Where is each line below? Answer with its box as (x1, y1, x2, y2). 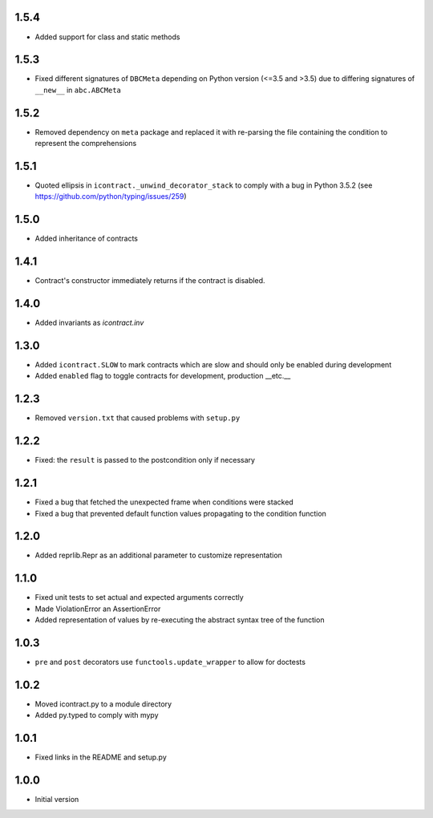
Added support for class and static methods (34, 32, 180, 42)
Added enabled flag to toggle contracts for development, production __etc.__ (34, 371, 291, 381)
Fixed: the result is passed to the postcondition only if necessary (34, 456, 256, 465)
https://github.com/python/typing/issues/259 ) (34, 192, 188, 201)
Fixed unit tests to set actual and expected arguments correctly (34, 593, 244, 602)
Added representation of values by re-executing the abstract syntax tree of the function (34, 615, 325, 625)
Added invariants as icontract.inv (34, 318, 144, 328)
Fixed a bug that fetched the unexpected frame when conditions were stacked (34, 497, 294, 507)
